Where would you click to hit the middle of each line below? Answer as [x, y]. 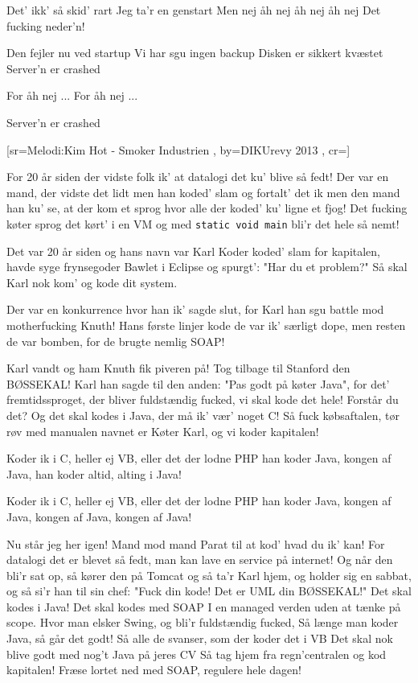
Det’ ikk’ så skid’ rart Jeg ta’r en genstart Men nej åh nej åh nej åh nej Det [194, 10]
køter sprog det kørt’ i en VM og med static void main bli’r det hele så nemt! [203, 223]
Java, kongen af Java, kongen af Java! [99, 516]
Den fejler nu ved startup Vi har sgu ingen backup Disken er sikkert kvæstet [195, 53]
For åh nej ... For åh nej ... [72, 95]
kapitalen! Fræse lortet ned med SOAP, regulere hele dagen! [154, 670]
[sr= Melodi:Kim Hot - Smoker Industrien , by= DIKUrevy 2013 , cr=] [178, 149]
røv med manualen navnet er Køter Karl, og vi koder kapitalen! [163, 431]
